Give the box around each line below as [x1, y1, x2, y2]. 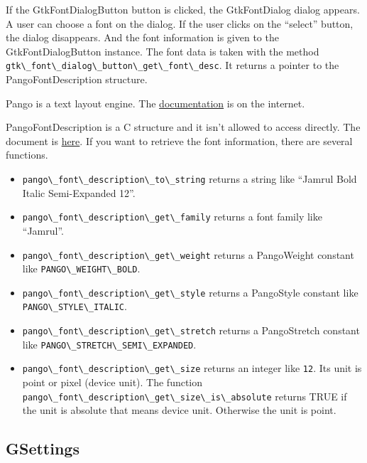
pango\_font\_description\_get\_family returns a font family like [22, 209, 322, 224]
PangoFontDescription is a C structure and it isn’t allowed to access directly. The [6, 119, 361, 134]
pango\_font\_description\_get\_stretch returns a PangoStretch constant [22, 323, 360, 338]
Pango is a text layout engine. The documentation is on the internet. [6, 95, 305, 110]
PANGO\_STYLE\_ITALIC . [22, 299, 127, 314]
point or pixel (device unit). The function [22, 375, 203, 390]
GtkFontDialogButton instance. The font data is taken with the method [6, 43, 319, 58]
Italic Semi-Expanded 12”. [22, 185, 136, 200]
